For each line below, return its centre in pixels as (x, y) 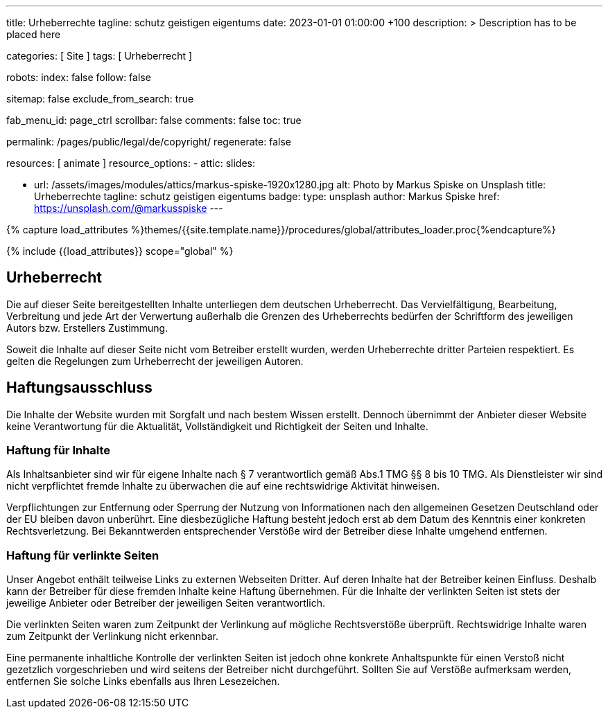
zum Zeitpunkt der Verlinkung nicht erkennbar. (113, 636)
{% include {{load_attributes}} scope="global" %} (120, 251)
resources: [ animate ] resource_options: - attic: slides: (131, 163)
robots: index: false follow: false (79, 77)
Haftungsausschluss (79, 388)
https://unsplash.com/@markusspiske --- (129, 208)
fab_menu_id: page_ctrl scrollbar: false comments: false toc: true (154, 120)
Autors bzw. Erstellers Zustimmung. (87, 328)
